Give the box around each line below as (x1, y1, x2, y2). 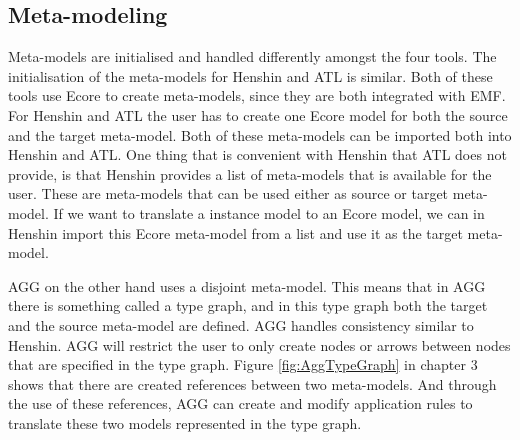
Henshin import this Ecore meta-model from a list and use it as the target (8, 222, 463, 243)
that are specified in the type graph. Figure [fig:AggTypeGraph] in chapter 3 (8, 354, 478, 375)
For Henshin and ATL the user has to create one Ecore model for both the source (8, 104, 508, 125)
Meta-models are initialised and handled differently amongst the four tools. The (8, 46, 497, 67)
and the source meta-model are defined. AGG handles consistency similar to (8, 314, 474, 335)
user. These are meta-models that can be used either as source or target (8, 183, 449, 204)
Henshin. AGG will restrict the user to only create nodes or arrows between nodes (8, 334, 511, 355)
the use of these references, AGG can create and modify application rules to (8, 393, 473, 414)
